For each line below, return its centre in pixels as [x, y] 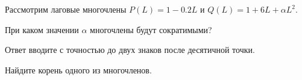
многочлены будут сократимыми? [151, 29]
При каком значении [42, 29]
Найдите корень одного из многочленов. [78, 69]
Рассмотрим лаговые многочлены [66, 9]
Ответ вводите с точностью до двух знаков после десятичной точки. [130, 50]
